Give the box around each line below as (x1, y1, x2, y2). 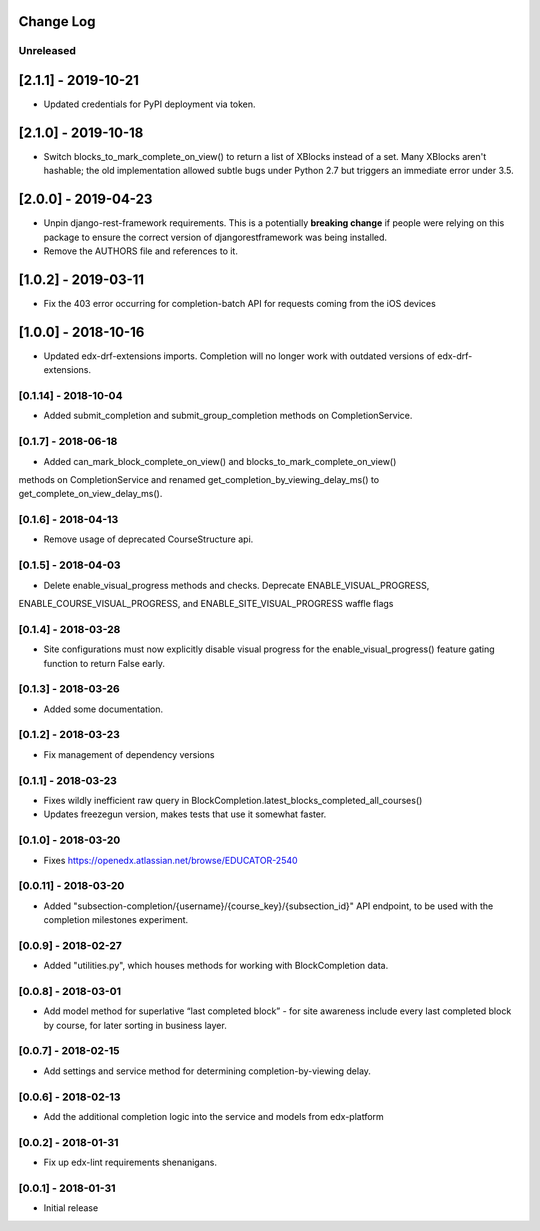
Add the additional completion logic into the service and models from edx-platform (43, 1110, 384, 1122)
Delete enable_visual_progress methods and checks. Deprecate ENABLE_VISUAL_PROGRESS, (43, 579, 430, 591)
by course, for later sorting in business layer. (43, 1019, 227, 1031)
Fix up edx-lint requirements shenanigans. (43, 1156, 217, 1169)
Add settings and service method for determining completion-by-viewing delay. (43, 1065, 372, 1077)
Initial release (43, 1202, 99, 1214)
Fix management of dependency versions (43, 748, 215, 760)
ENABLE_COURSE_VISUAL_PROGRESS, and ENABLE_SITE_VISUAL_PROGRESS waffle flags (18, 598, 394, 610)
